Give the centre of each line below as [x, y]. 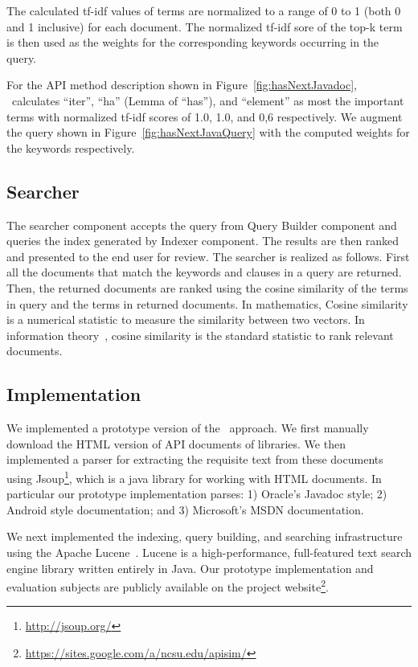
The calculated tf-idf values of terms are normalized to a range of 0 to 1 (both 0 [204, 10]
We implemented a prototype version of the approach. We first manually [188, 428]
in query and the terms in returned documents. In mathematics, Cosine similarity [207, 303]
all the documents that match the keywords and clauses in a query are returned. [204, 272]
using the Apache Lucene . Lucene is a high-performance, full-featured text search [209, 552]
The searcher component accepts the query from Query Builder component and [202, 225]
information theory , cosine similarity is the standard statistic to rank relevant [200, 335]
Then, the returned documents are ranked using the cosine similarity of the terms [207, 287]
